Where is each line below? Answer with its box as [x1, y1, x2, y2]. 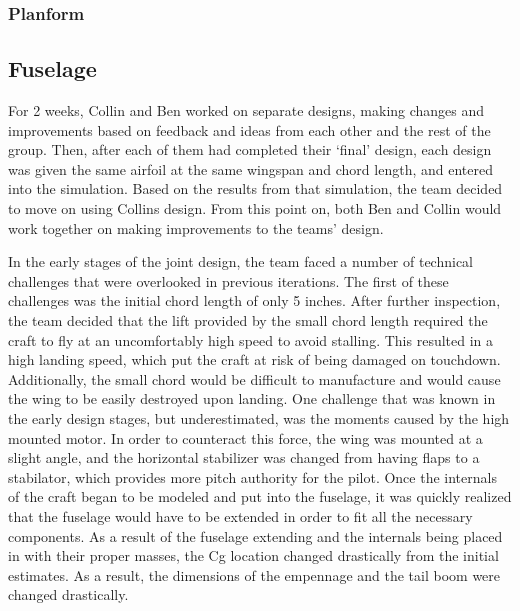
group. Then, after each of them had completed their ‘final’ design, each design [8, 139, 492, 160]
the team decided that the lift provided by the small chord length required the [8, 309, 488, 330]
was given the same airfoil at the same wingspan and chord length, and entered [8, 158, 493, 179]
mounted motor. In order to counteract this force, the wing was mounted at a [8, 427, 483, 448]
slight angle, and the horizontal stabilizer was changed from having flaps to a [8, 447, 480, 468]
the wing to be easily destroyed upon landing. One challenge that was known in [8, 388, 496, 409]
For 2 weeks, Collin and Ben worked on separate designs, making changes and [8, 100, 485, 121]
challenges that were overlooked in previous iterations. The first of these [8, 270, 449, 291]
